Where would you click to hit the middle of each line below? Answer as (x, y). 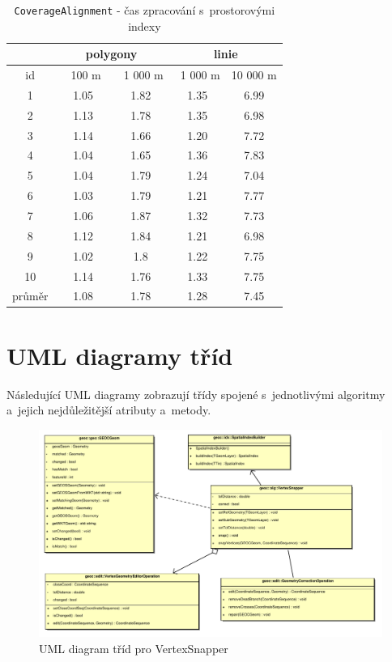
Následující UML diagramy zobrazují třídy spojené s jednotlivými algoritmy (196, 394)
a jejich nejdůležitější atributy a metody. (109, 410)
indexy (145, 25)
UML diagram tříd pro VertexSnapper (134, 648)
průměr (30, 296)
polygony (111, 54)
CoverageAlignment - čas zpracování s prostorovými (145, 10)
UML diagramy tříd (120, 355)
